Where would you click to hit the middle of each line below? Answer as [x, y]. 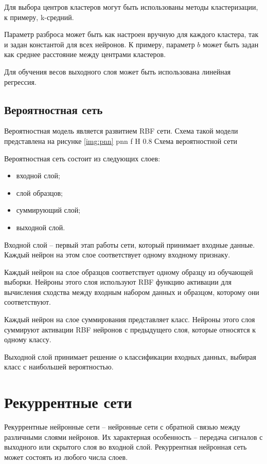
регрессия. [20, 81]
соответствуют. [28, 302]
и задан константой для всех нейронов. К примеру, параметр [100, 44]
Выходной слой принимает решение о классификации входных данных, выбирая [130, 356]
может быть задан [230, 44]
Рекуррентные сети [68, 402]
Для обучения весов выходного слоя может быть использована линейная [118, 71]
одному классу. [28, 339]
